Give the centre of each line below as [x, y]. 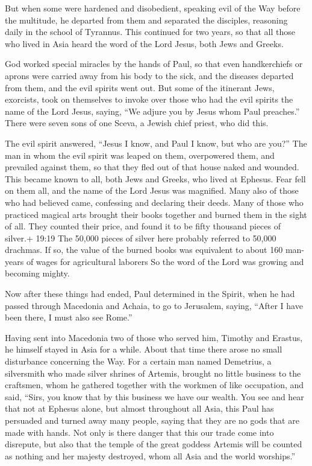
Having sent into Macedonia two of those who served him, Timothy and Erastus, [154, 337]
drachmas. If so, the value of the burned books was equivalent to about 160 [144, 250]
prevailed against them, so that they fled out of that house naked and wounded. [152, 167]
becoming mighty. [37, 273]
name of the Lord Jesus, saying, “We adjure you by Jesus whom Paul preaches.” [152, 111]
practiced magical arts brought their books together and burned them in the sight [156, 214]
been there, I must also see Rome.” [69, 317]
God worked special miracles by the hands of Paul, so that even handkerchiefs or [154, 64]
